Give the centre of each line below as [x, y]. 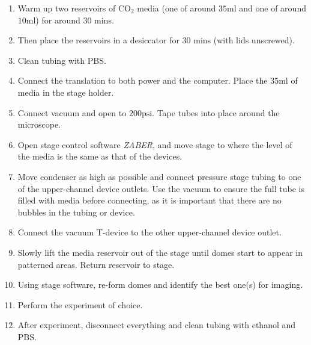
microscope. [39, 124]
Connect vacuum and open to [72, 112]
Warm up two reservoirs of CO [74, 8]
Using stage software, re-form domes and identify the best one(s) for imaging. [160, 284]
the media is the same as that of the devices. [100, 156]
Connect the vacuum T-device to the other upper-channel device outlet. [149, 232]
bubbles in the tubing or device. [76, 212]
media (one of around [177, 8]
